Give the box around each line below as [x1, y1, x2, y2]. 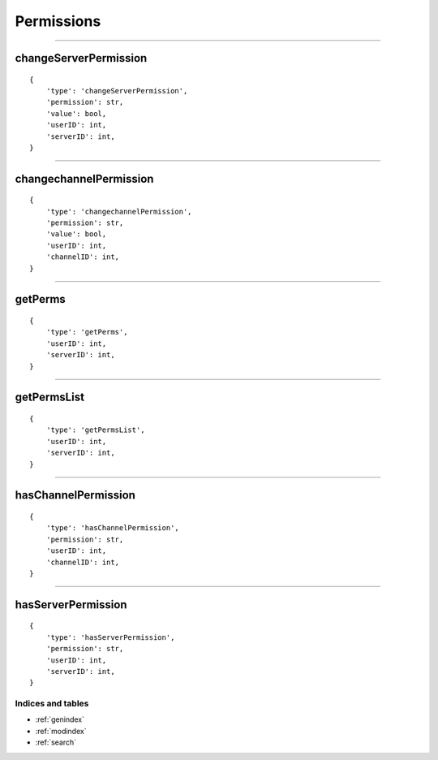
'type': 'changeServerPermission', [45, 86, 188, 95]
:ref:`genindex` [35, 715, 85, 724]
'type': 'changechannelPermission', [45, 207, 192, 216]
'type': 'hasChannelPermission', [45, 524, 180, 533]
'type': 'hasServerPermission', [45, 633, 175, 641]
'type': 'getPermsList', [45, 425, 145, 434]
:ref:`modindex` [35, 726, 87, 736]
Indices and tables [15, 698, 89, 710]
